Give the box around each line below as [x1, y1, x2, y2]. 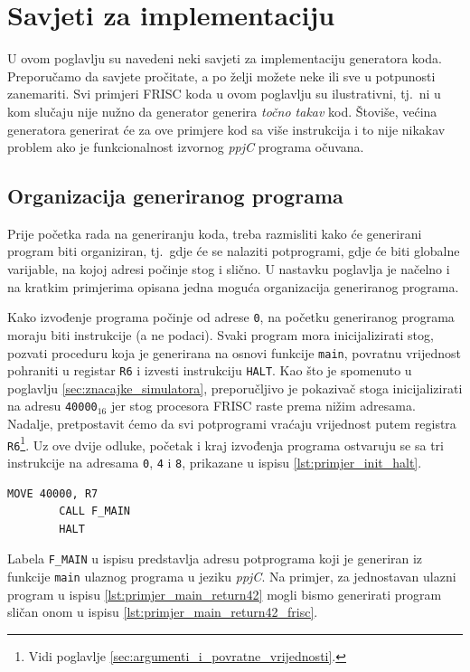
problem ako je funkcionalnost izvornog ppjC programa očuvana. [7, 137, 364, 156]
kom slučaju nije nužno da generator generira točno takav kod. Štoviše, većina [7, 101, 437, 120]
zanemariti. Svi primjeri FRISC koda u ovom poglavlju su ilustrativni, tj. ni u [7, 84, 441, 103]
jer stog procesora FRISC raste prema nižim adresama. [110, 396, 416, 415]
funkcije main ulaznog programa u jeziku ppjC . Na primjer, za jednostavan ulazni [7, 567, 456, 586]
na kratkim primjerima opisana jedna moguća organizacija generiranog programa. [7, 277, 459, 296]
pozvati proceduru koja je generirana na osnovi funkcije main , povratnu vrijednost [7, 343, 462, 362]
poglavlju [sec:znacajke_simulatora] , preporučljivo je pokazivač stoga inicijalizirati [7, 378, 463, 397]
